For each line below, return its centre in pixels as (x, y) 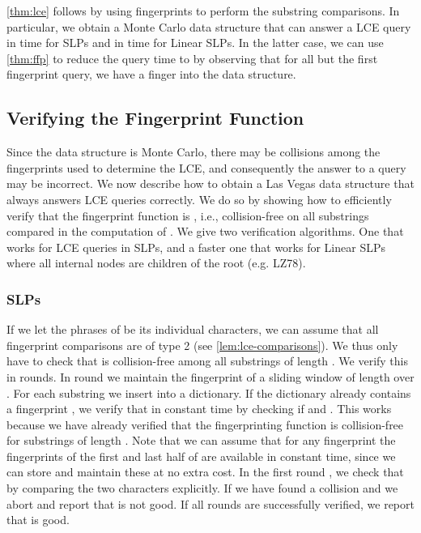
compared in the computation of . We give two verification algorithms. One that (205, 231)
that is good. (38, 520)
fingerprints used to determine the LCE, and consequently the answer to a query (206, 167)
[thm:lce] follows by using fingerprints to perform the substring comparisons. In (203, 11)
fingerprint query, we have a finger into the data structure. (151, 74)
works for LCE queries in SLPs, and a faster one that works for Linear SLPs (196, 247)
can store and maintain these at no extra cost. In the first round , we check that (205, 472)
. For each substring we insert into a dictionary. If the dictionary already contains (209, 392)
